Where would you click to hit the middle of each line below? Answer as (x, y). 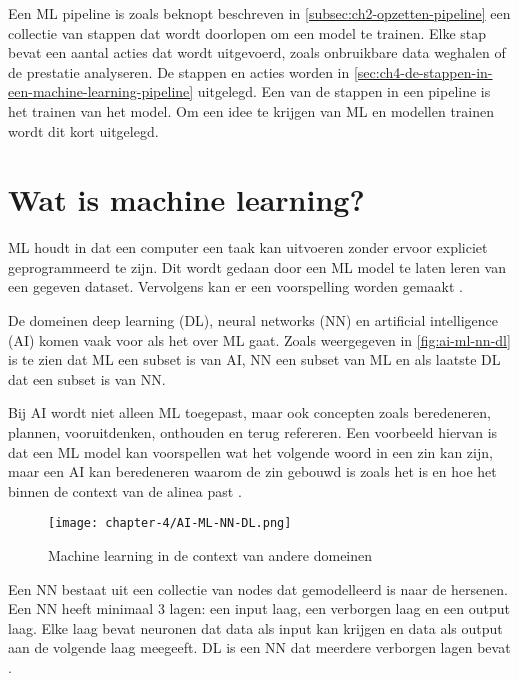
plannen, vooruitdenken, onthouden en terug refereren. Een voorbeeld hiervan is (253, 432)
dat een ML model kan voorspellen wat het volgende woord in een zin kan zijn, (250, 451)
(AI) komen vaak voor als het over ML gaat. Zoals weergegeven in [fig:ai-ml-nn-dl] (259, 339)
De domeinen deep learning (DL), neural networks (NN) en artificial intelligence (253, 320)
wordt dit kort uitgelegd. (83, 130)
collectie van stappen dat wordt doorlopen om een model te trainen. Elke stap (247, 32)
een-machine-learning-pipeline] (101, 91)
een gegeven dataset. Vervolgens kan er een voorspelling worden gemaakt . (235, 286)
